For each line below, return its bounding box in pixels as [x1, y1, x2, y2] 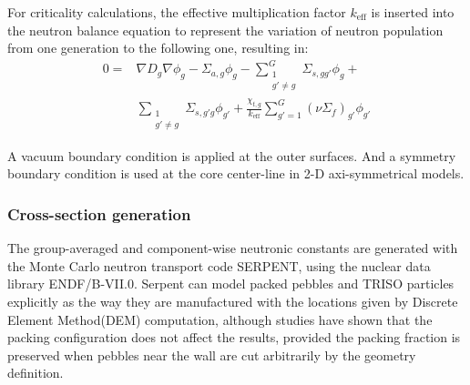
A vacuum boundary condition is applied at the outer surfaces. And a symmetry [7, 146, 456, 165]
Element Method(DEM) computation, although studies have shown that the [7, 309, 433, 329]
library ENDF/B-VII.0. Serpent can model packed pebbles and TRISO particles [7, 274, 455, 293]
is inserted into [371, 3, 455, 21]
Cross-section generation [7, 202, 191, 225]
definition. [7, 363, 64, 382]
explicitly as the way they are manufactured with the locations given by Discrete [7, 292, 458, 311]
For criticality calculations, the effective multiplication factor [7, 3, 346, 21]
